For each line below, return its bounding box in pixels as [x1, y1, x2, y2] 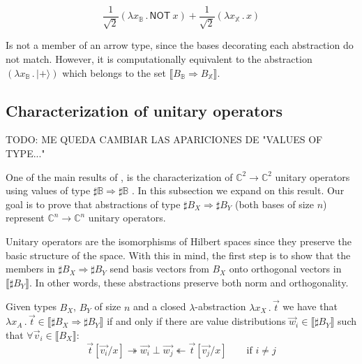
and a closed [133, 299, 186, 314]
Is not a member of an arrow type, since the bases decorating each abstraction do [6, 38, 354, 52]
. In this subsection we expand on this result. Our [131, 183, 345, 198]
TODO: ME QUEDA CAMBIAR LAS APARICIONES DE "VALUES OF [6, 132, 323, 147]
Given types [6, 299, 56, 314]
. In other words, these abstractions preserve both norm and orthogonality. [29, 275, 349, 289]
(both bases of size [234, 196, 314, 211]
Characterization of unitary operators [6, 99, 283, 121]
